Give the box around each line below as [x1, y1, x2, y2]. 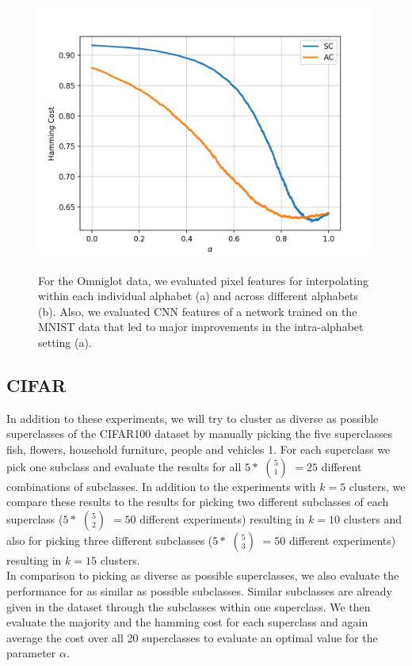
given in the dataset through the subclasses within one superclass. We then [6, 598, 371, 615]
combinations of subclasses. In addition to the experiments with [6, 478, 316, 494]
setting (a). [38, 333, 92, 350]
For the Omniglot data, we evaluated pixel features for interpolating [38, 272, 368, 288]
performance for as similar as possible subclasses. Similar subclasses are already [6, 582, 392, 599]
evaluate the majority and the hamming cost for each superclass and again [6, 614, 368, 630]
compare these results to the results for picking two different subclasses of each [6, 493, 389, 510]
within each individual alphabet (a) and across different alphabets [38, 287, 359, 304]
